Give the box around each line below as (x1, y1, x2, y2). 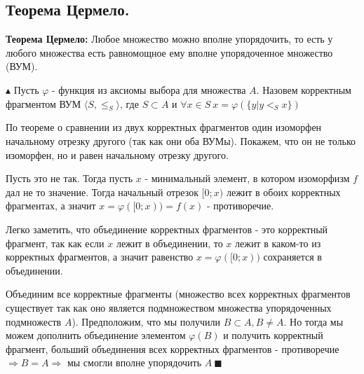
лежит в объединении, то (116, 235, 223, 250)
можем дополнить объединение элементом (6, 328, 186, 342)
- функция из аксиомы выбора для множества (52, 82, 246, 97)
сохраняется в (263, 249, 322, 264)
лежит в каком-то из (235, 235, 321, 250)
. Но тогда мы (283, 314, 344, 328)
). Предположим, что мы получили (72, 314, 221, 328)
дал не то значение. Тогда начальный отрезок (6, 184, 198, 199)
